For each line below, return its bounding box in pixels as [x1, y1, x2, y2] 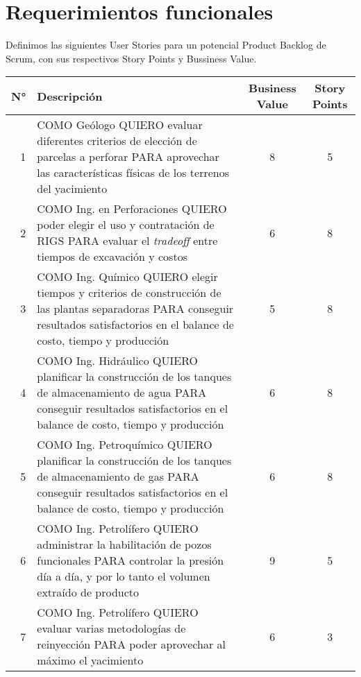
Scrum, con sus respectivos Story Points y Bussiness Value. [6, 51, 257, 65]
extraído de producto [37, 584, 140, 601]
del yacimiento [37, 180, 108, 197]
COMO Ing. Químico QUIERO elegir [37, 268, 218, 285]
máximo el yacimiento [37, 652, 144, 669]
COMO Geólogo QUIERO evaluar [37, 117, 203, 133]
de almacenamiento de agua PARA [37, 384, 207, 401]
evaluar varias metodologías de [37, 620, 186, 637]
